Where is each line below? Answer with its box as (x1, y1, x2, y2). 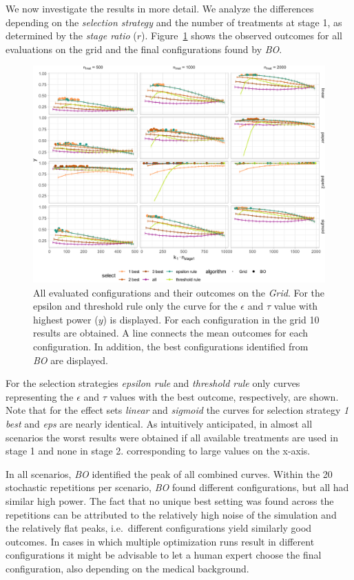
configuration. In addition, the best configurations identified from (33, 339, 309, 354)
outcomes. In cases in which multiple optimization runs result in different (6, 534, 315, 548)
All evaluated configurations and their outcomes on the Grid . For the (33, 285, 325, 299)
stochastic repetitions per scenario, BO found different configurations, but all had (6, 480, 349, 494)
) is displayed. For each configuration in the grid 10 (103, 312, 320, 326)
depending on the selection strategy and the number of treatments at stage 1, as (6, 14, 342, 29)
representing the (6, 389, 74, 403)
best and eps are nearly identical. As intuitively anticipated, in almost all (6, 417, 313, 430)
